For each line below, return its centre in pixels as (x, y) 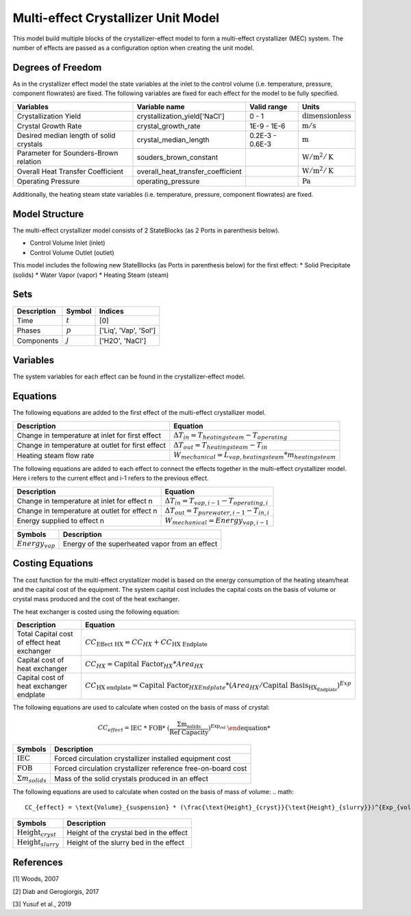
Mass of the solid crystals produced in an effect (132, 778)
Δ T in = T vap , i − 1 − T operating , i (216, 501)
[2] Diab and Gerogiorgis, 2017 (56, 891)
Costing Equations (53, 563)
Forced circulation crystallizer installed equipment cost (142, 759)
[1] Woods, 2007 (36, 879)
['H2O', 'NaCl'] (123, 341)
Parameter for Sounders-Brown (67, 153)
